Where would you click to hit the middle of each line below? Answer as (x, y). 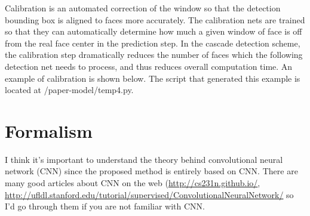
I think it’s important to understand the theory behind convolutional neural (144, 159)
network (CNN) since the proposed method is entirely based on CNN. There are (151, 171)
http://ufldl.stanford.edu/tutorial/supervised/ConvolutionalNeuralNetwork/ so (149, 194)
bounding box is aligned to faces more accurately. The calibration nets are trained (155, 19)
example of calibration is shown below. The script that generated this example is (153, 78)
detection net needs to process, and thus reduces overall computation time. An (149, 66)
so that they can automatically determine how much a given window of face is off (154, 31)
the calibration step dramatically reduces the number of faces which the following (154, 55)
